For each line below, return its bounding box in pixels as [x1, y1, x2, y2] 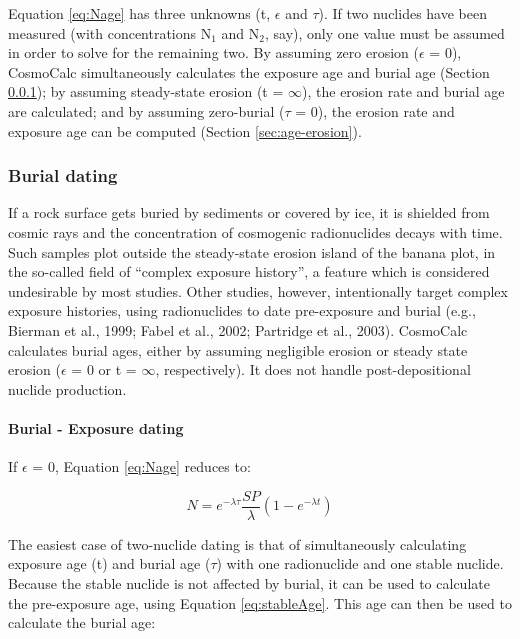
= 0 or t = [71, 359, 137, 380]
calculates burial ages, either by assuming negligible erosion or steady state [8, 339, 468, 360]
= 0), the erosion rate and [295, 100, 455, 121]
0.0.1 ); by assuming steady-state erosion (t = [8, 81, 284, 102]
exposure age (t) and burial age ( [8, 553, 211, 574]
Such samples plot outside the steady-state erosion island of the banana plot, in [8, 241, 496, 262]
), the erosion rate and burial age [302, 81, 505, 102]
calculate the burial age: [8, 612, 156, 633]
